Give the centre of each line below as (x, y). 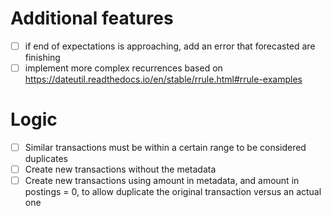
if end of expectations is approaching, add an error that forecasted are (170, 46)
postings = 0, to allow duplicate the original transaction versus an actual (173, 192)
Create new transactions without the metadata (120, 169)
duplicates (46, 159)
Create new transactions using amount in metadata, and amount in (162, 181)
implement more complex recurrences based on (123, 68)
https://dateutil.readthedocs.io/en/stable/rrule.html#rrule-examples (163, 79)
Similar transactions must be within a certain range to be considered (165, 147)
